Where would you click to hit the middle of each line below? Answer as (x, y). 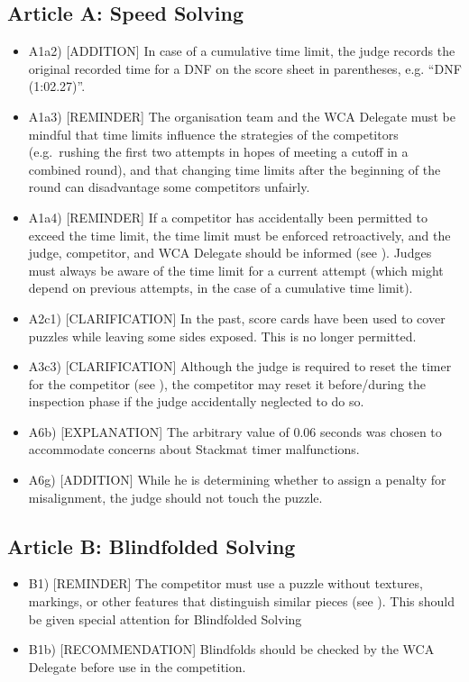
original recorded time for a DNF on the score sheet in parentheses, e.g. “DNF (245, 68)
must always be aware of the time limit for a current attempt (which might (236, 270)
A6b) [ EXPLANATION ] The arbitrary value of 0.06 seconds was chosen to (235, 431)
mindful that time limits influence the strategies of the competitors (213, 134)
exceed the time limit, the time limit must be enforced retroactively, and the (239, 235)
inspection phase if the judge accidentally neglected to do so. (196, 401)
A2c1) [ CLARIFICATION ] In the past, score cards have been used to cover (237, 318)
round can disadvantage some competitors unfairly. (169, 187)
